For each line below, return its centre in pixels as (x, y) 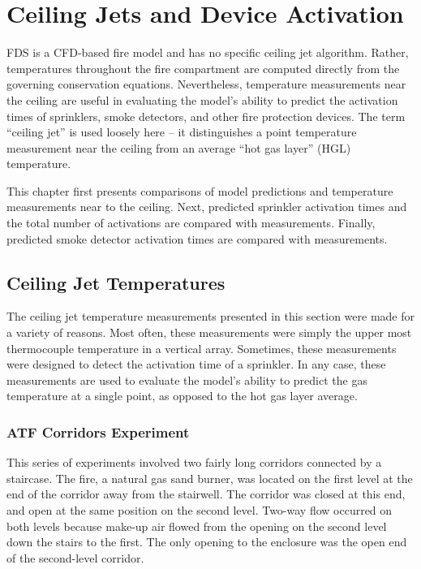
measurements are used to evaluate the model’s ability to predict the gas (187, 379)
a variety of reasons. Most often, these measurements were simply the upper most (209, 332)
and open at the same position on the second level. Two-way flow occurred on (200, 510)
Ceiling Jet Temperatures (116, 282)
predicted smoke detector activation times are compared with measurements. (197, 238)
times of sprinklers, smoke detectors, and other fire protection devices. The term (206, 116)
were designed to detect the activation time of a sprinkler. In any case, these (196, 364)
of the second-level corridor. (75, 557)
